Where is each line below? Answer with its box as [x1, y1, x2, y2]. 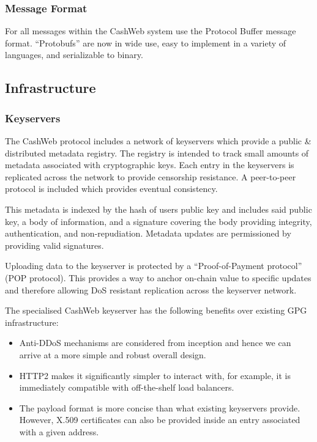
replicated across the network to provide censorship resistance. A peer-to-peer [5, 170, 296, 183]
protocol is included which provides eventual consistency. [5, 182, 218, 195]
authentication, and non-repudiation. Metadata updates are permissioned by [5, 227, 291, 240]
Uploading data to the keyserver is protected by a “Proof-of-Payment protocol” [5, 259, 302, 272]
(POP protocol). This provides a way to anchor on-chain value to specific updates [5, 271, 311, 284]
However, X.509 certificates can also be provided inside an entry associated [19, 413, 300, 426]
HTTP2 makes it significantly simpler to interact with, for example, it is [19, 369, 291, 381]
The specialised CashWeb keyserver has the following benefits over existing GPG [5, 304, 307, 317]
